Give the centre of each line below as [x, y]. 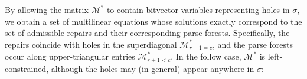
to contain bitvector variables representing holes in [198, 9]
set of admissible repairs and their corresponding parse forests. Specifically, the [147, 33]
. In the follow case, [206, 56]
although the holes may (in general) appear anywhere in [153, 68]
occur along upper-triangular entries [70, 56]
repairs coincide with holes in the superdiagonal [91, 44]
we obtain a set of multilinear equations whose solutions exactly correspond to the [153, 21]
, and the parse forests [253, 44]
